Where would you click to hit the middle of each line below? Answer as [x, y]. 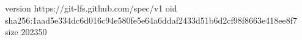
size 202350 [26, 32]
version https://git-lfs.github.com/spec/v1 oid [91, 8]
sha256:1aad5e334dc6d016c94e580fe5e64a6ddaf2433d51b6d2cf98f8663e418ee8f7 [151, 20]
